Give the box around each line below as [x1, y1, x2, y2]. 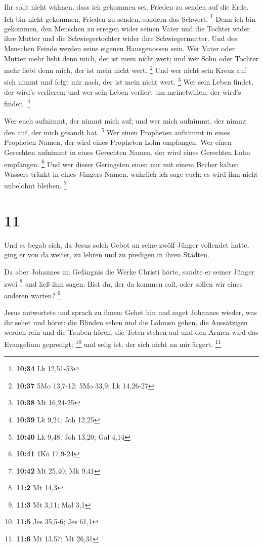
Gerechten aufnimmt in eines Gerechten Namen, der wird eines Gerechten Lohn [4, 147, 250, 157]
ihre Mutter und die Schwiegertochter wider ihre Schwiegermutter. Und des [4, 33, 237, 44]
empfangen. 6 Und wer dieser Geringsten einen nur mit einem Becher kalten [4, 157, 239, 169]
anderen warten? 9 [4, 288, 61, 300]
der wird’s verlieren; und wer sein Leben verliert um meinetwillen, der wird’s [4, 86, 241, 97]
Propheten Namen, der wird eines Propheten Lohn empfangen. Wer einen [4, 137, 232, 147]
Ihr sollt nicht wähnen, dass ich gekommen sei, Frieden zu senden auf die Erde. [4, 2, 249, 12]
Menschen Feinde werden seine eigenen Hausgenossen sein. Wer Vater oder [4, 43, 235, 54]
